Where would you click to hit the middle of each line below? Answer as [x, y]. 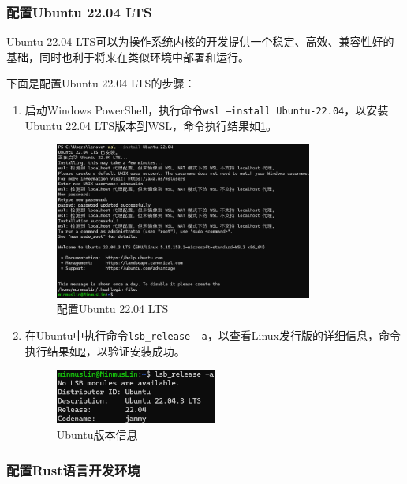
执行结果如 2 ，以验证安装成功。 [105, 350]
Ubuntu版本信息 [97, 435]
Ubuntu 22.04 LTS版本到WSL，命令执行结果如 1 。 [151, 125]
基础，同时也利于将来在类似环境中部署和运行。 [128, 56]
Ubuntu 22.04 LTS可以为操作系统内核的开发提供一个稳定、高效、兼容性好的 [200, 41]
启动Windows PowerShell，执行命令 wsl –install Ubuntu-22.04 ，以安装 [207, 110]
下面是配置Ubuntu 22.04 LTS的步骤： [101, 83]
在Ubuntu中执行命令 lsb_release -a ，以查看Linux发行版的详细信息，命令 [213, 335]
